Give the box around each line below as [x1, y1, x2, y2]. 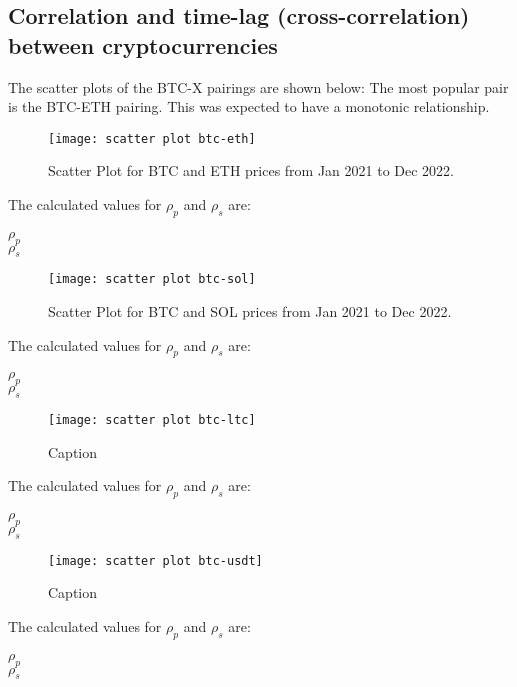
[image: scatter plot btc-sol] [48, 272, 256, 287]
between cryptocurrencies [8, 29, 278, 60]
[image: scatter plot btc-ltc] [48, 413, 256, 428]
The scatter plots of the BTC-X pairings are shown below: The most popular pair [8, 76, 509, 97]
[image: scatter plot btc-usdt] [48, 553, 263, 568]
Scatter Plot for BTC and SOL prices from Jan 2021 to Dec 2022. [48, 301, 452, 322]
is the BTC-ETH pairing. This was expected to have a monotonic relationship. [8, 96, 490, 117]
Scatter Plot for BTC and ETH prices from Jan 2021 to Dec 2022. [48, 160, 455, 181]
